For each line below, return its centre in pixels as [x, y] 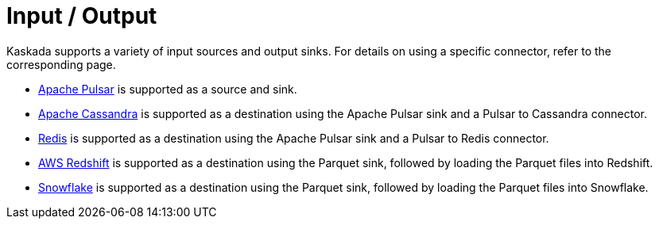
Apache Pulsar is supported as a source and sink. [168, 89]
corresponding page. [61, 64]
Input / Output [82, 16]
